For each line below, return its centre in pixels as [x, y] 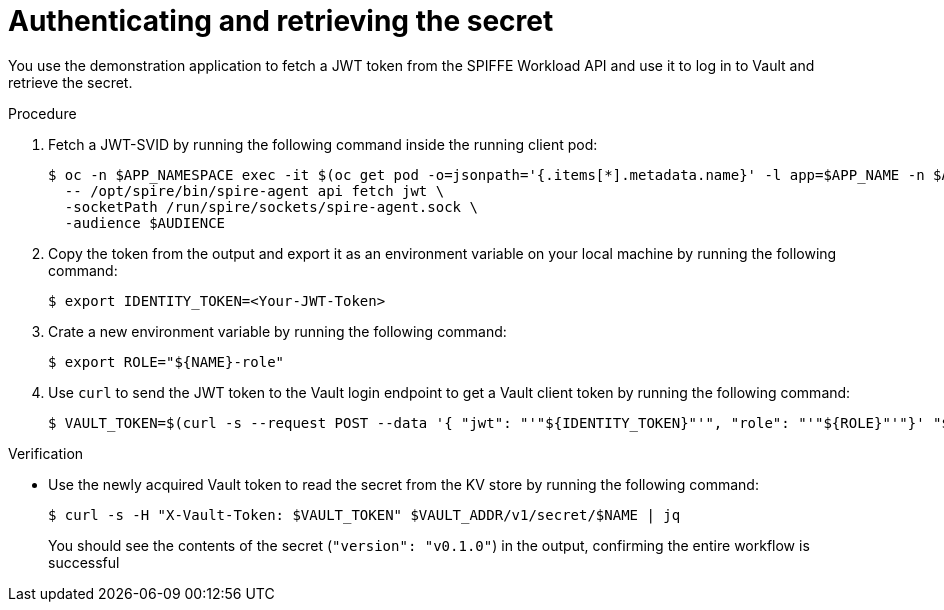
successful [84, 562]
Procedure [42, 113]
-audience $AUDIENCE [145, 222]
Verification [46, 453]
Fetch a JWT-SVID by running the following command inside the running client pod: [323, 144]
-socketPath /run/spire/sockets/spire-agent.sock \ [271, 206]
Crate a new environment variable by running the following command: [277, 331]
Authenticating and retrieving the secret [281, 21]
